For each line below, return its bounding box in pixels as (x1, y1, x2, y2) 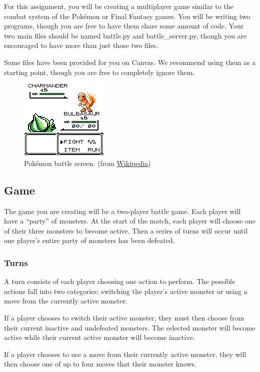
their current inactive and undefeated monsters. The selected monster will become (4, 322, 255, 332)
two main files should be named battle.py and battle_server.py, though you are (4, 30, 247, 40)
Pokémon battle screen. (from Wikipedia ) (24, 157, 151, 168)
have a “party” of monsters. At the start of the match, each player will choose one (4, 215, 255, 226)
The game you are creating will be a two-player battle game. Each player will (4, 205, 241, 216)
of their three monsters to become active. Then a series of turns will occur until (4, 225, 248, 235)
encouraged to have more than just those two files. (4, 40, 158, 50)
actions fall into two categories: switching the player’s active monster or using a (4, 285, 247, 296)
